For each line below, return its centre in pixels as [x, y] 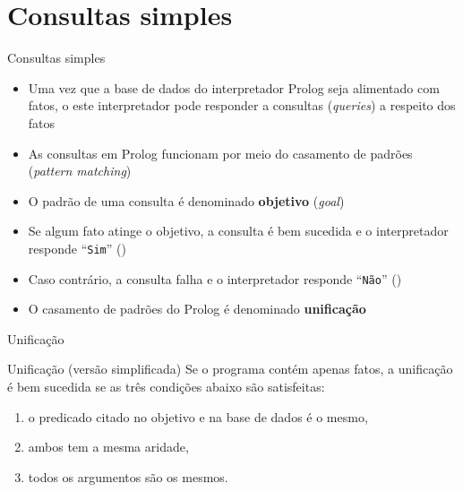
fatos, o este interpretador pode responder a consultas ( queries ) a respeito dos [242, 105]
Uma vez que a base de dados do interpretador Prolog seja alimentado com [234, 87]
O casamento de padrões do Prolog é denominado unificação [197, 309]
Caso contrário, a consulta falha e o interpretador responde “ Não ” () [215, 278]
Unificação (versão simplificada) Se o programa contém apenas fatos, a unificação [230, 369]
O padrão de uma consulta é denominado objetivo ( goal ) [186, 200]
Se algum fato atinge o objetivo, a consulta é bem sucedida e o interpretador [238, 231]
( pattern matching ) [80, 171]
